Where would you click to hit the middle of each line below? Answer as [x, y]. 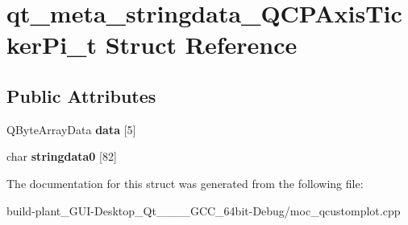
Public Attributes [81, 95]
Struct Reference [201, 45]
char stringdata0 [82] [62, 156]
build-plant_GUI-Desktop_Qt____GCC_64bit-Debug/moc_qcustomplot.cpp [204, 210]
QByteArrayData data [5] [71, 129]
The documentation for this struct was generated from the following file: [185, 183]
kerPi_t [52, 45]
